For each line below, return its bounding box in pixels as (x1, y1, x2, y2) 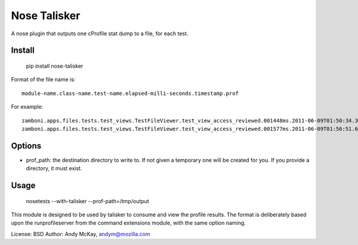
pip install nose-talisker (26, 62, 84, 69)
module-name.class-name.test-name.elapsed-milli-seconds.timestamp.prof (21, 90, 239, 97)
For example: (11, 103, 44, 111)
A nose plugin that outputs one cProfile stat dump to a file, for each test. (11, 30, 189, 37)
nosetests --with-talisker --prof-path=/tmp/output (26, 197, 149, 204)
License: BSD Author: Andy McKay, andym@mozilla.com (11, 230, 150, 237)
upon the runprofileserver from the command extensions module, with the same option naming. (11, 219, 246, 226)
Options (11, 140, 42, 151)
